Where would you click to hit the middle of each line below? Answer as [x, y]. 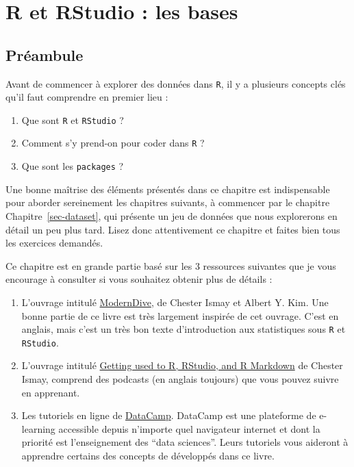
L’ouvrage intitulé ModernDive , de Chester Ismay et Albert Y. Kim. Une [175, 302]
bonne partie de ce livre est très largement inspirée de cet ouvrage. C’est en [180, 315]
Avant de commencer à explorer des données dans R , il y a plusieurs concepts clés [176, 83]
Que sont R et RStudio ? [73, 119]
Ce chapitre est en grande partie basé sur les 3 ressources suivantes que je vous [171, 265]
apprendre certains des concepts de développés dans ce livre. [148, 456]
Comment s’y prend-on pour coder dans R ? [113, 143]
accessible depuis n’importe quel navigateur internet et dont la [189, 428]
